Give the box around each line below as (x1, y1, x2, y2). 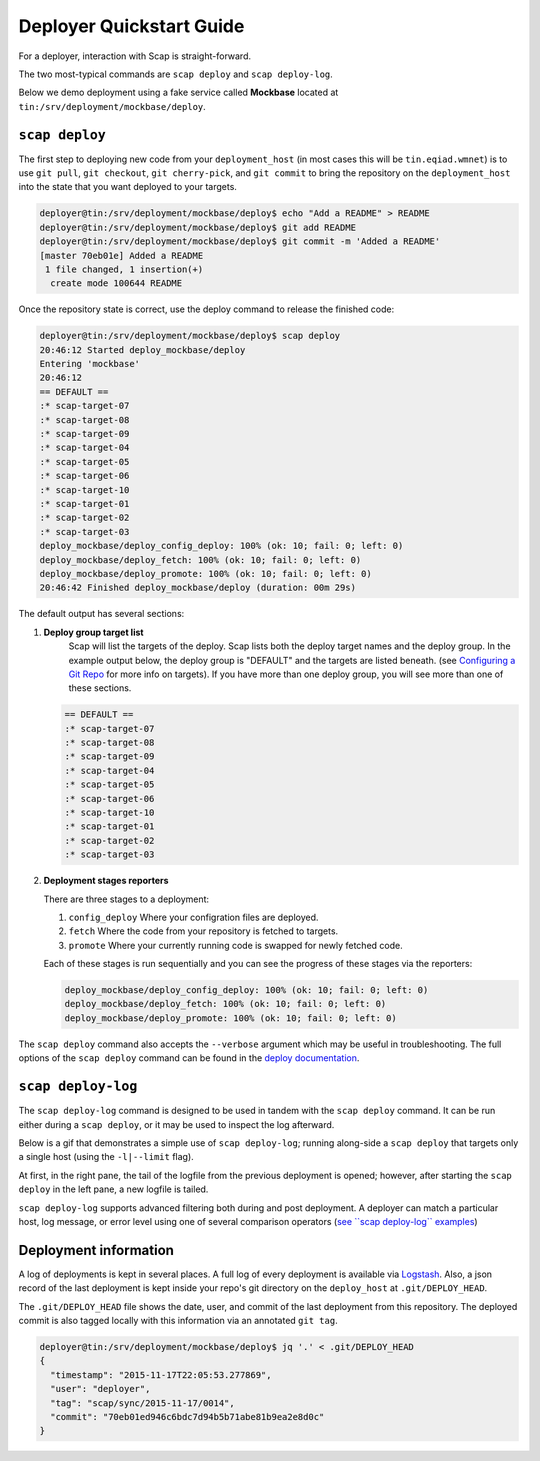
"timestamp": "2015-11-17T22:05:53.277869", (50, 1369, 272, 1380)
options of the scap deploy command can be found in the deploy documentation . (18, 1052, 360, 1064)
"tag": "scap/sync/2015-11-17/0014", (50, 1397, 235, 1409)
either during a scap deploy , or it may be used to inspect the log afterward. (18, 1118, 335, 1130)
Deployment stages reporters (43, 875, 169, 887)
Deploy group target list (43, 626, 144, 638)
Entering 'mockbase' (39, 358, 140, 370)
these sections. (68, 682, 132, 694)
